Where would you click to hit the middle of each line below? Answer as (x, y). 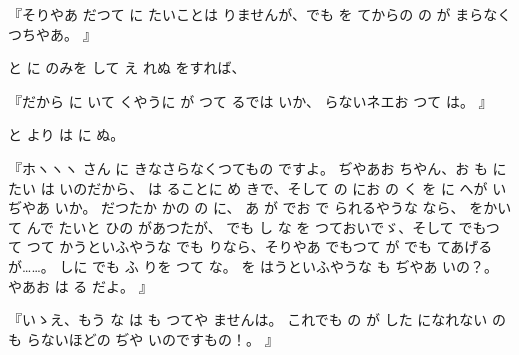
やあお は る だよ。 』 (80, 285)
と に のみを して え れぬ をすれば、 (127, 67)
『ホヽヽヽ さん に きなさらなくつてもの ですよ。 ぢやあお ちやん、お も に (257, 167)
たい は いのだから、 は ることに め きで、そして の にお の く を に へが (248, 187)
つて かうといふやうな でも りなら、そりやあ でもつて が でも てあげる (259, 246)
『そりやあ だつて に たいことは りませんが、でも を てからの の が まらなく (260, 14)
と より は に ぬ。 (66, 134)
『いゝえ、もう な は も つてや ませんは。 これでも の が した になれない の (257, 319)
